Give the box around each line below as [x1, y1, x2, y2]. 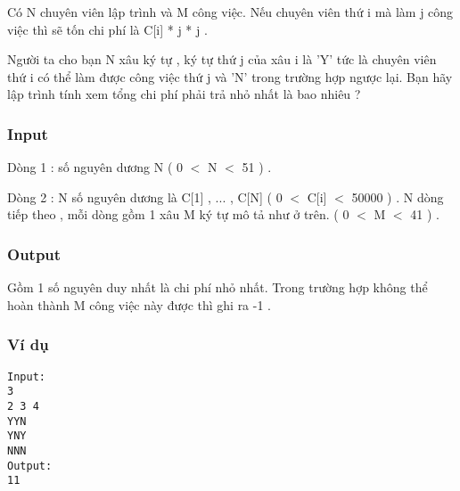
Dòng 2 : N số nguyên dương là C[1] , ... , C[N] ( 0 [7, 187, 283, 206]
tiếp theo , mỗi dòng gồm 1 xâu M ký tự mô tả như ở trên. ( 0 [7, 205, 349, 224]
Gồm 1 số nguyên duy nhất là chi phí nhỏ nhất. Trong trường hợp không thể [7, 278, 428, 297]
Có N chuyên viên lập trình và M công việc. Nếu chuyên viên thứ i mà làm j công [7, 3, 454, 20]
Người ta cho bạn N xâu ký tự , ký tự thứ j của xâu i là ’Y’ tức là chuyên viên [7, 50, 437, 69]
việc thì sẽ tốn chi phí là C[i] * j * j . [7, 20, 208, 38]
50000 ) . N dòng [351, 187, 444, 206]
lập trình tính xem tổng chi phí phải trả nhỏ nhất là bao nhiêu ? [7, 85, 361, 103]
